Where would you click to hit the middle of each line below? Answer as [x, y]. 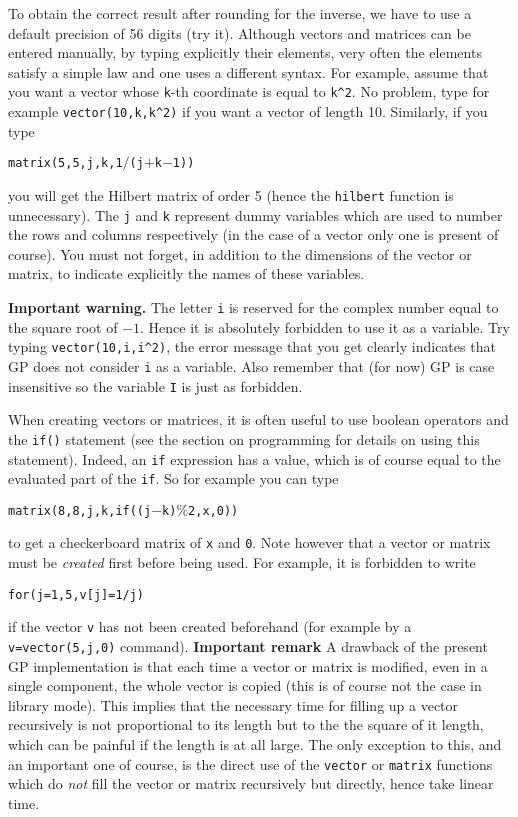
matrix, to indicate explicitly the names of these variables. [186, 273]
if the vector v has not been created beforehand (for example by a [210, 626]
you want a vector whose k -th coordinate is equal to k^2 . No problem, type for [249, 91]
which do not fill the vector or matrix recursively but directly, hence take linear [251, 783]
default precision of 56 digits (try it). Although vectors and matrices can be [239, 32]
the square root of [63, 326]
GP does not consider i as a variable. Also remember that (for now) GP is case [251, 365]
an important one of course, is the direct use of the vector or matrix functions [250, 763]
